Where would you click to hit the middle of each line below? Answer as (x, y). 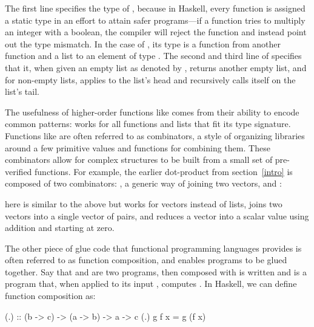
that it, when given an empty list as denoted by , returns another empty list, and (156, 67)
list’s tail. (22, 91)
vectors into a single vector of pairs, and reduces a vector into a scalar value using (157, 215)
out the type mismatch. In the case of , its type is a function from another (143, 43)
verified (18, 171)
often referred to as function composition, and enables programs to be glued (146, 260)
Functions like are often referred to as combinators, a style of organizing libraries (155, 135)
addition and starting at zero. (60, 228)
